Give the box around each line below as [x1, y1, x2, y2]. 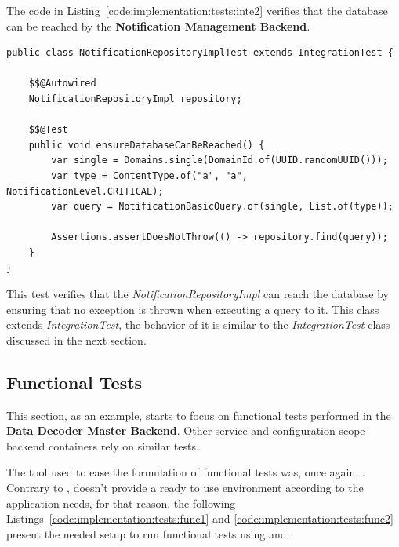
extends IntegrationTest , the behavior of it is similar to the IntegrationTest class [6, 316, 390, 333]
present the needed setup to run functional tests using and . [6, 525, 294, 542]
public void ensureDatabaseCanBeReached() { [28, 139, 265, 151]
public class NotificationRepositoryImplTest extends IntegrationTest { [6, 47, 394, 59]
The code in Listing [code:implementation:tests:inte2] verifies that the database [6, 2, 388, 18]
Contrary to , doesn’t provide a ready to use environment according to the [6, 480, 364, 496]
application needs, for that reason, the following [6, 494, 236, 511]
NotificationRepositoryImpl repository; [28, 93, 242, 104]
